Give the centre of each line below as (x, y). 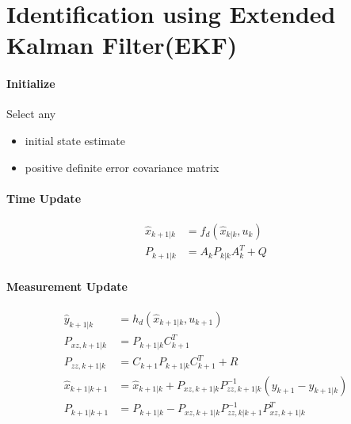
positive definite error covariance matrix (122, 167)
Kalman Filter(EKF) (122, 45)
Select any (31, 114)
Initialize (31, 84)
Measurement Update (67, 286)
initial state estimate (75, 140)
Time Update (44, 198)
